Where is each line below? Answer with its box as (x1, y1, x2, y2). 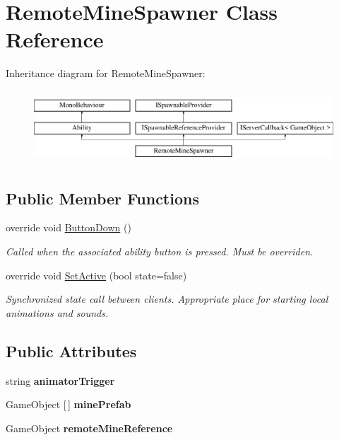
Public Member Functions (6, 187, 199, 209)
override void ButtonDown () (6, 220, 131, 235)
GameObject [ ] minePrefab (6, 397, 131, 412)
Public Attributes (6, 340, 137, 361)
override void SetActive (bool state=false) (6, 267, 187, 282)
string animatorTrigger (6, 373, 115, 388)
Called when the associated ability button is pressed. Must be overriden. (6, 244, 314, 259)
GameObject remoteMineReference (6, 420, 173, 435)
